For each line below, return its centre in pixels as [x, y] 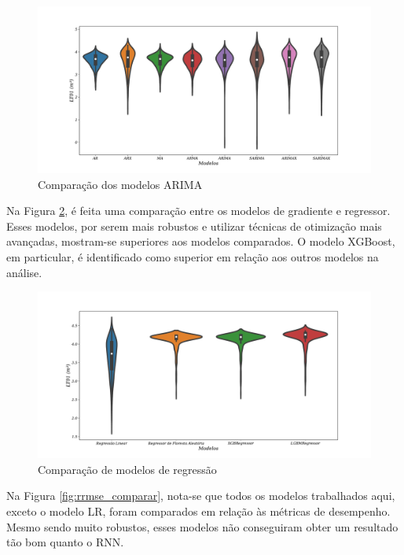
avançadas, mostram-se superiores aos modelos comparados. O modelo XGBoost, [201, 241]
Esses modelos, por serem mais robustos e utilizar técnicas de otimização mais [194, 226]
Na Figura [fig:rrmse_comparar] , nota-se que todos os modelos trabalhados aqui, [201, 496]
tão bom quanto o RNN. [65, 542]
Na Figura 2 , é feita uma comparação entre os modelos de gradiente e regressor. [198, 211]
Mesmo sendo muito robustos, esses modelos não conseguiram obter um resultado [202, 526]
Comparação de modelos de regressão [127, 469]
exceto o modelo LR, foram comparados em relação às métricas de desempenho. [198, 511]
